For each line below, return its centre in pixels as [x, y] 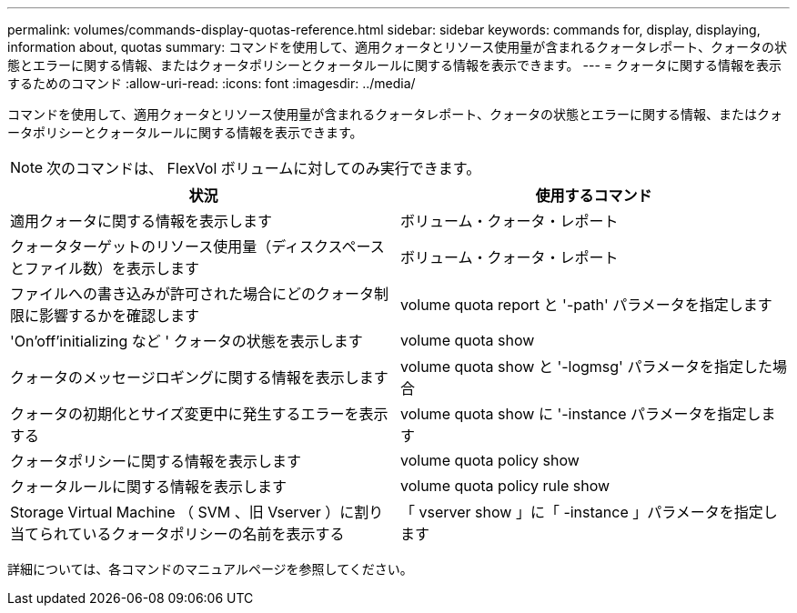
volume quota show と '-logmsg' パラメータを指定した [586, 367]
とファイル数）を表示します [105, 268]
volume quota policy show [490, 460]
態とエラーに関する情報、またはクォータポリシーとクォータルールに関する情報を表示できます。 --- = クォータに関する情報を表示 [394, 65]
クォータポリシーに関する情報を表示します [156, 461]
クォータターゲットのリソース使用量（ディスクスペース [197, 246]
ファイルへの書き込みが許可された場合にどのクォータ [192, 294]
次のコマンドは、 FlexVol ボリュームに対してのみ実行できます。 [264, 168]
